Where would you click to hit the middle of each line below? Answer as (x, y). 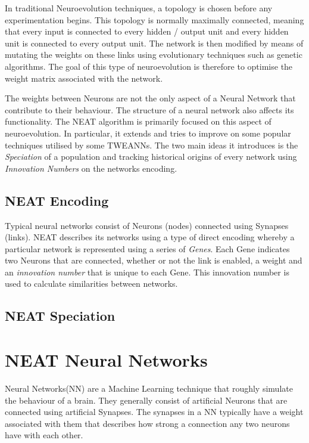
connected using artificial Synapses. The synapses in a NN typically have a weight (154, 412)
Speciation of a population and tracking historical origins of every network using (151, 157)
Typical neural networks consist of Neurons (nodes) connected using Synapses (147, 225)
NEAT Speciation (60, 316)
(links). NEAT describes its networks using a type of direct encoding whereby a (150, 237)
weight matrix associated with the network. (84, 78)
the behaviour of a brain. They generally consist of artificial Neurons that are (146, 400)
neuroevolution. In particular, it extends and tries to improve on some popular (148, 133)
